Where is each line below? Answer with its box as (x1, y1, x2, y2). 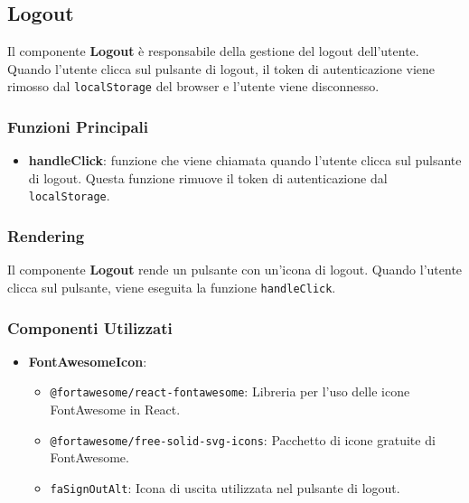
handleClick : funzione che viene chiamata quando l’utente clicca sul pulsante (28, 151, 462, 170)
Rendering (7, 225, 85, 247)
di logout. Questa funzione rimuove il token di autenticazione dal (28, 168, 388, 187)
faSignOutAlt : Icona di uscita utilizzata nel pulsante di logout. (50, 478, 400, 497)
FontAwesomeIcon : (28, 351, 147, 370)
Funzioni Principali (7, 115, 149, 137)
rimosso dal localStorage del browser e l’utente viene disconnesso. (7, 77, 380, 96)
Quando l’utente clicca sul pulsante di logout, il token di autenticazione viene (7, 59, 436, 78)
